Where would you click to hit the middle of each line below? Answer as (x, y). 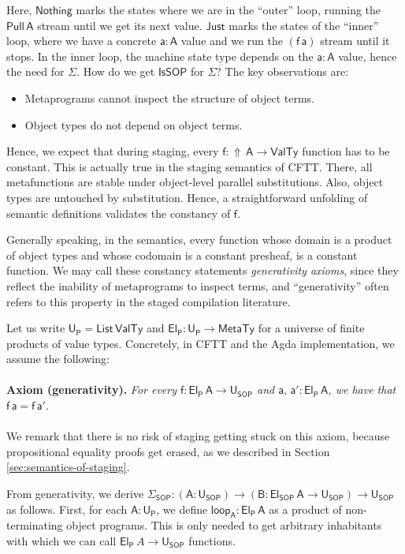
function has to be (346, 151)
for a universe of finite (311, 328)
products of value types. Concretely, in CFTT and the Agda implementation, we (201, 343)
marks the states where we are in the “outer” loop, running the (229, 9)
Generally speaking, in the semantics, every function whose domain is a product (199, 240)
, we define (182, 509)
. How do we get (116, 71)
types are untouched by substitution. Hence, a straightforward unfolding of (187, 197)
